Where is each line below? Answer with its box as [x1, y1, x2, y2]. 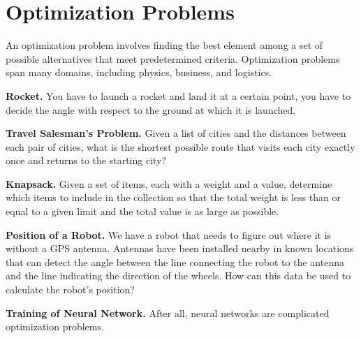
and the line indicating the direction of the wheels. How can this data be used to [6, 268, 351, 283]
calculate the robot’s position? [6, 282, 135, 297]
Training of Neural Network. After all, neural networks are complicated [6, 305, 330, 320]
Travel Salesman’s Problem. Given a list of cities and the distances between [6, 126, 346, 140]
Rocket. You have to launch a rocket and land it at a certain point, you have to [6, 88, 351, 103]
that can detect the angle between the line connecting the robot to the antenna [6, 254, 344, 269]
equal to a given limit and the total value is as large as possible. [6, 204, 279, 219]
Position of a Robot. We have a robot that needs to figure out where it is [6, 227, 332, 242]
